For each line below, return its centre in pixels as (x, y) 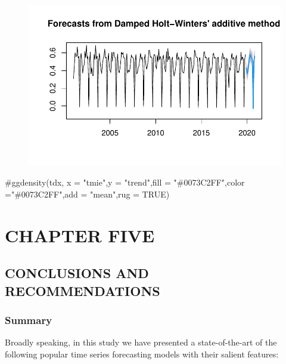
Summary (29, 320)
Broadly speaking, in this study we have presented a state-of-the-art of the (141, 342)
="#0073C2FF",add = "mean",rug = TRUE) (87, 194)
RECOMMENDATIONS (83, 290)
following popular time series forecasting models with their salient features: (142, 354)
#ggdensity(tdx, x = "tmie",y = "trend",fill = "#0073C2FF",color (125, 182)
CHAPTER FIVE (80, 235)
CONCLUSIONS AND (77, 273)
